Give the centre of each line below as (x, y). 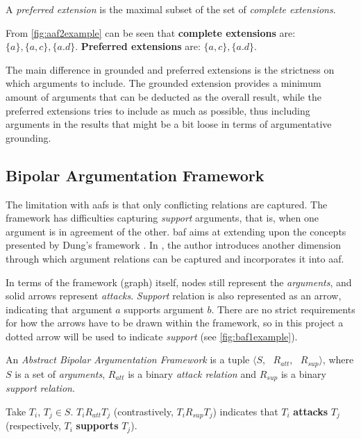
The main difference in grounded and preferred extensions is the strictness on (170, 69)
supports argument (164, 309)
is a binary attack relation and (192, 373)
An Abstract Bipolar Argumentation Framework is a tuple (128, 359)
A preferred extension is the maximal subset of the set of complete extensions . (171, 9)
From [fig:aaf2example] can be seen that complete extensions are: (151, 32)
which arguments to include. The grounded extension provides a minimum (163, 83)
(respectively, (33, 425)
